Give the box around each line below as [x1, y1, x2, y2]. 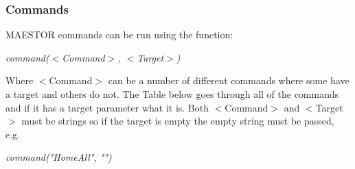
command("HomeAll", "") [5, 150, 112, 164]
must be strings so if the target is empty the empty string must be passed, [21, 114, 334, 128]
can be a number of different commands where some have [108, 73, 350, 88]
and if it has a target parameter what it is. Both [5, 100, 209, 114]
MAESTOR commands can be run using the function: [5, 27, 233, 42]
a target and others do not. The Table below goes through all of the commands [5, 87, 339, 101]
